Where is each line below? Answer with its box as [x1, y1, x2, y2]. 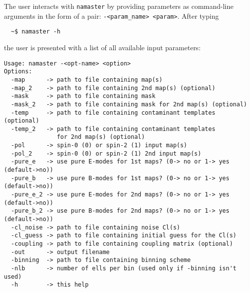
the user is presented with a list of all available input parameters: [4, 42, 201, 52]
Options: [4, 68, 32, 75]
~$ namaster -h [11, 28, 61, 35]
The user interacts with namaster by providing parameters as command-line [4, 1, 234, 11]
